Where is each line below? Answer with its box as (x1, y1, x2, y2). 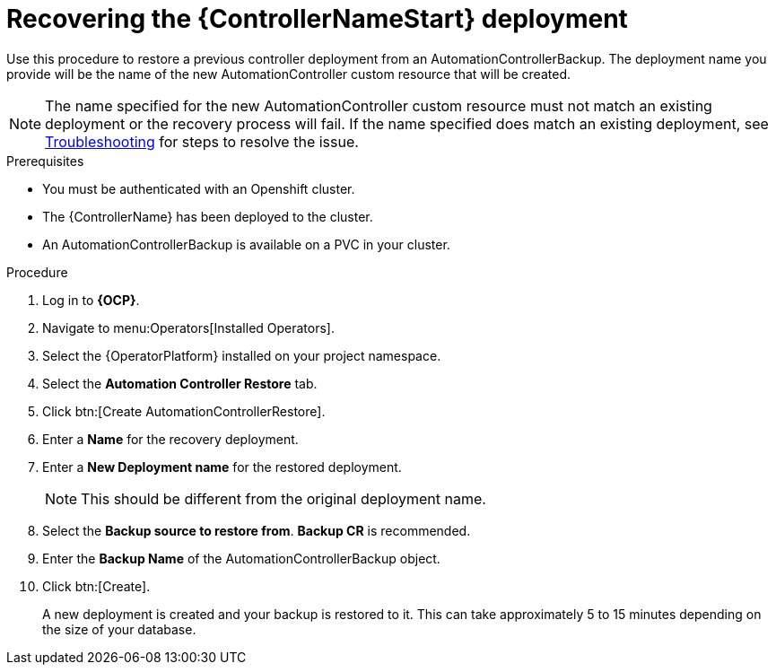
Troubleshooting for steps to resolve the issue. (45, 132, 359, 151)
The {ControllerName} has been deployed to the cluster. (42, 208, 373, 224)
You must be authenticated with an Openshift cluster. (42, 180, 355, 196)
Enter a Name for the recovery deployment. (42, 431, 299, 447)
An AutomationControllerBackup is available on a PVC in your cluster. (42, 236, 450, 252)
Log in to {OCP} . (42, 292, 140, 308)
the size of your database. (42, 621, 196, 637)
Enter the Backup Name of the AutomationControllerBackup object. (42, 550, 440, 566)
